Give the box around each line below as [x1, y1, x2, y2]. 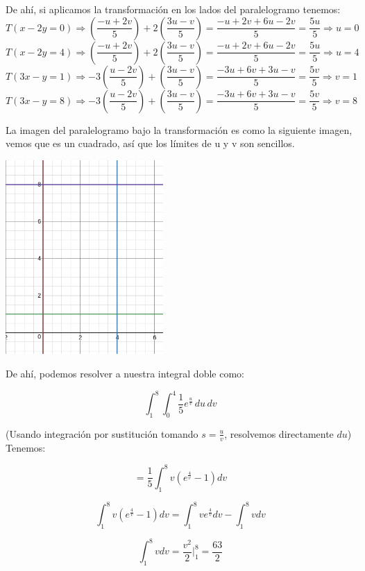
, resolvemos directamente [224, 426, 334, 441]
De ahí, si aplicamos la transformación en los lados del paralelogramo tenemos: [6, 2, 341, 16]
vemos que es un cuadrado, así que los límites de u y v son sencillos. [6, 136, 295, 151]
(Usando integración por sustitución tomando [6, 426, 198, 441]
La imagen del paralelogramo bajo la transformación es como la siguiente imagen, [6, 122, 353, 137]
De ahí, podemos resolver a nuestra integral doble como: [6, 366, 244, 381]
